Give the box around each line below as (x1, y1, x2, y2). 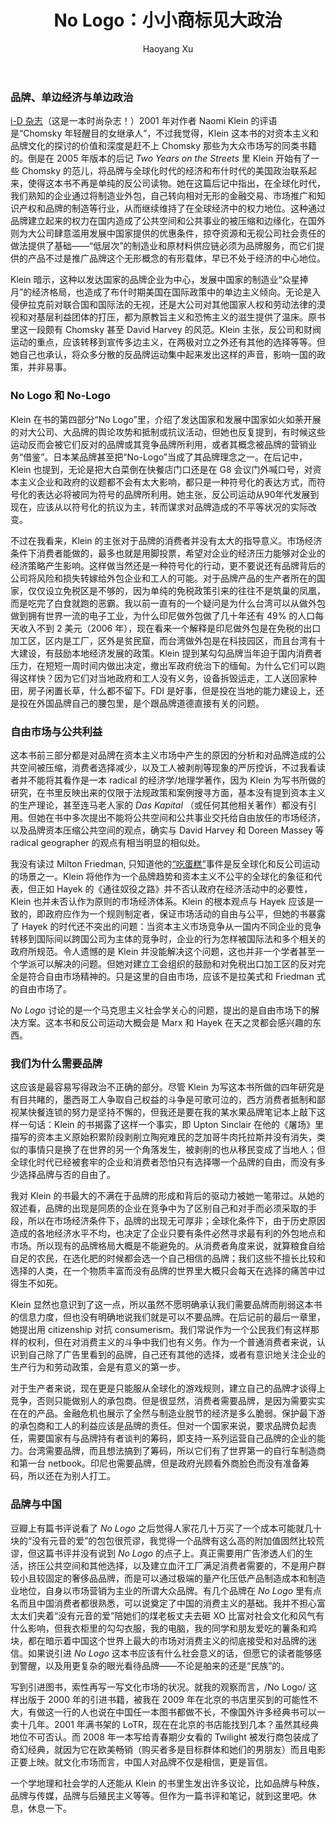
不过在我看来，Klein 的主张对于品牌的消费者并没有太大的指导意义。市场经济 (10, 534, 323, 546)
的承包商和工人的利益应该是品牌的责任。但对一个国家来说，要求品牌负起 (10, 1420, 308, 1432)
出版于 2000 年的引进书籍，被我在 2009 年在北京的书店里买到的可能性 (18, 1693, 310, 1705)
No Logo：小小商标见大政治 (53, 9, 283, 32)
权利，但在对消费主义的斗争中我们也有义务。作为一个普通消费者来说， (27, 1336, 317, 1348)
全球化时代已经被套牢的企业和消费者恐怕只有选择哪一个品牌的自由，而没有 (10, 1156, 317, 1168)
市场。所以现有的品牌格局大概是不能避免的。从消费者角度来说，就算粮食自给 (10, 1240, 326, 1252)
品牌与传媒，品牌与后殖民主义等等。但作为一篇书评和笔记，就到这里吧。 (10, 1789, 308, 1801)
